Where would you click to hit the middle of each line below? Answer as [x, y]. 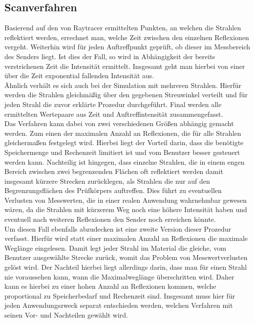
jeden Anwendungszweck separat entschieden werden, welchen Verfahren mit [119, 305]
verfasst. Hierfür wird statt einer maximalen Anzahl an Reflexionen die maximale [126, 238]
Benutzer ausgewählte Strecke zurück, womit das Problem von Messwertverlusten [126, 257]
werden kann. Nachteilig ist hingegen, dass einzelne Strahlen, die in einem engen [125, 161]
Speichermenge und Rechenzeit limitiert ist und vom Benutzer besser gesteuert [122, 152]
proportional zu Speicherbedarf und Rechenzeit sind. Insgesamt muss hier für [120, 295]
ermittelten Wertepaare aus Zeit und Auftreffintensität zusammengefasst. [114, 114]
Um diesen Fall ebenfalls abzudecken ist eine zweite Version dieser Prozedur [118, 228]
